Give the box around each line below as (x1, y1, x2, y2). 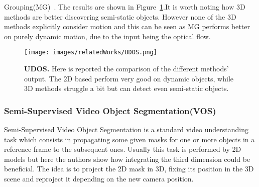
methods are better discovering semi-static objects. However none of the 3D (4, 11, 236, 22)
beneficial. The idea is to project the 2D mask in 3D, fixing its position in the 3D (4, 163, 254, 174)
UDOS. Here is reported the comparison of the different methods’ (24, 63, 229, 74)
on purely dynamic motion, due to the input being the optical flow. (4, 31, 211, 41)
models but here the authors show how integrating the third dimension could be (4, 153, 250, 164)
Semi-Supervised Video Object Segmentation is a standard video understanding (4, 124, 248, 135)
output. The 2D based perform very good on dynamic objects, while (24, 73, 233, 83)
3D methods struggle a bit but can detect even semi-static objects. (24, 83, 229, 93)
